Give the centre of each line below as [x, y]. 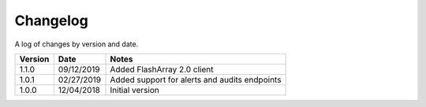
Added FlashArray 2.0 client [162, 69]
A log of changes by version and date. [77, 44]
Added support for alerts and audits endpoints [196, 79]
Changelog [51, 20]
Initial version [135, 90]
